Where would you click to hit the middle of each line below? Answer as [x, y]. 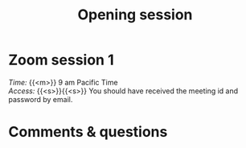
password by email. [41, 99]
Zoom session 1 [61, 60]
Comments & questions [88, 132]
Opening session [135, 15]
